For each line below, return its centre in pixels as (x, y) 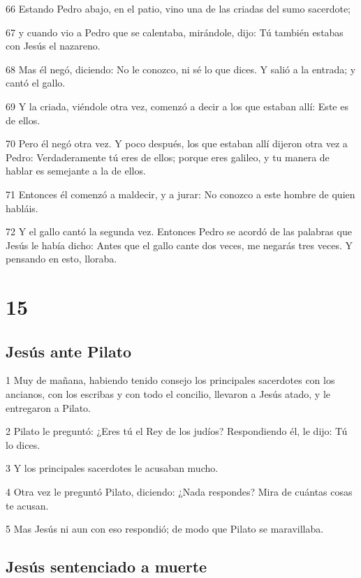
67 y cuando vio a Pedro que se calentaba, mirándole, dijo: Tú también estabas (175, 32)
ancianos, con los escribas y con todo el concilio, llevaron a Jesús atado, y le (168, 394)
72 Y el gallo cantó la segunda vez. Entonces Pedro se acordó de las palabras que (179, 231)
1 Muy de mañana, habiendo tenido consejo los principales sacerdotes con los (170, 380)
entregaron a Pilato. (49, 407)
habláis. (22, 208)
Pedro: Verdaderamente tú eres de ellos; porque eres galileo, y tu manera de (168, 157)
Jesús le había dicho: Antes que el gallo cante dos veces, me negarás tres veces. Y (179, 245)
